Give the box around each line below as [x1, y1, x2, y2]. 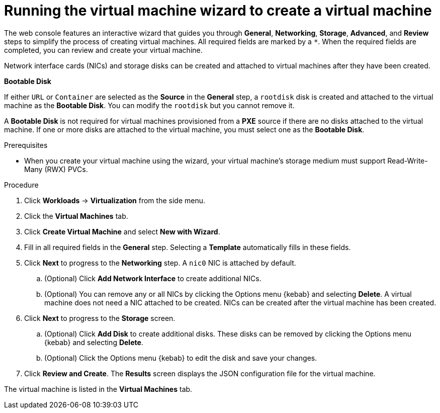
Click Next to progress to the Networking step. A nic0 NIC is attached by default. [24, 258, 296, 267]
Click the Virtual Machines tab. [24, 211, 128, 220]
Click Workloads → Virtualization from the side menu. [24, 196, 205, 205]
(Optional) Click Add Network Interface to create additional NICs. [44, 274, 261, 283]
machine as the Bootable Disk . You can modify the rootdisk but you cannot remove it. [4, 101, 295, 110]
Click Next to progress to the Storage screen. [24, 313, 175, 322]
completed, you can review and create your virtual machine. [4, 45, 203, 54]
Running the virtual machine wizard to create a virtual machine [4, 2, 432, 19]
